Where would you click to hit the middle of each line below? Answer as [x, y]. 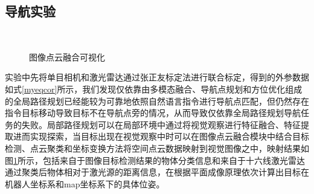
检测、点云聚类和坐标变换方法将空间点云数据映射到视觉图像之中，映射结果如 [157, 148]
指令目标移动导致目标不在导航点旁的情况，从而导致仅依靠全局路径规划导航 [153, 113]
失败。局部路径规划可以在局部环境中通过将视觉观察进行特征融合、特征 [161, 124]
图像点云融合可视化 [67, 57]
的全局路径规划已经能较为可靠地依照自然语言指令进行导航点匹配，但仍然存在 [157, 101]
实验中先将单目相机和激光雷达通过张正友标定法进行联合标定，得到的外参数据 [157, 77]
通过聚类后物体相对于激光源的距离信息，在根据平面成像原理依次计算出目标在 [157, 172]
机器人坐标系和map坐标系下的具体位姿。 [85, 183]
